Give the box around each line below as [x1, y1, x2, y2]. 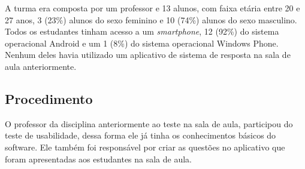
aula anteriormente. [5, 60, 77, 72]
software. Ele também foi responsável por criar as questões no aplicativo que [5, 140, 285, 153]
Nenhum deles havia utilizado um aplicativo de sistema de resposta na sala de [5, 48, 291, 61]
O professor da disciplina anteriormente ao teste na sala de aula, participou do [5, 117, 293, 130]
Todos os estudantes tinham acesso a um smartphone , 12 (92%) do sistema [5, 25, 279, 38]
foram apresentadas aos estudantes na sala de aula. [5, 152, 192, 165]
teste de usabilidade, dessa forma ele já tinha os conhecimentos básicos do [5, 129, 276, 142]
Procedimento [5, 89, 93, 107]
